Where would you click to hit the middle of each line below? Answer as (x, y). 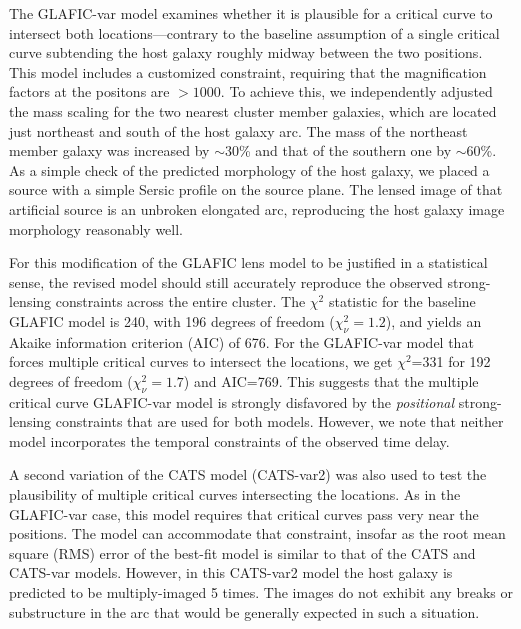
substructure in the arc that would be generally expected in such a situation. (244, 611)
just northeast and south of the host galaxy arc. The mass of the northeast (238, 130)
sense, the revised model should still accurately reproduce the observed (226, 281)
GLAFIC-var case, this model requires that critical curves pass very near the (244, 513)
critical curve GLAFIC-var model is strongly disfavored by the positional (232, 401)
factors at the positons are (89, 91)
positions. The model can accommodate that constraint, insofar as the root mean (257, 533)
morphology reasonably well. (96, 228)
